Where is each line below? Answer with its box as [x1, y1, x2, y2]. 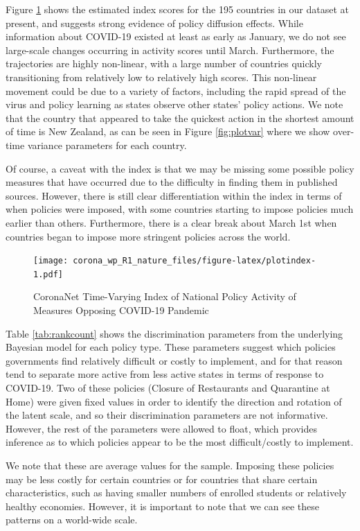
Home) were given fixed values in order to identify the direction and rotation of [6, 394, 342, 408]
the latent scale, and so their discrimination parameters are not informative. [6, 408, 328, 422]
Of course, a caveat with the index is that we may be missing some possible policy [6, 161, 354, 175]
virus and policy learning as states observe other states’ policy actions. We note [6, 97, 343, 112]
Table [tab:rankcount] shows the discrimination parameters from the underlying [6, 326, 343, 340]
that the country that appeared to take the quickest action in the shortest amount [6, 110, 354, 125]
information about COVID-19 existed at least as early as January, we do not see [6, 29, 346, 44]
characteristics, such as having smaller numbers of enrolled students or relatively [6, 485, 347, 500]
